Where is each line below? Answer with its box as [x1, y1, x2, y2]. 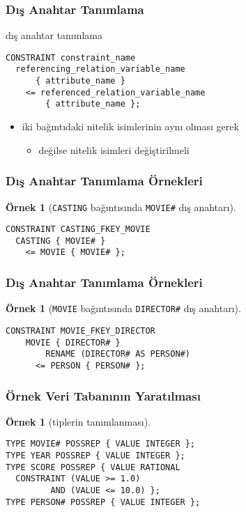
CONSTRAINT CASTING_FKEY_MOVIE [6, 224, 151, 235]
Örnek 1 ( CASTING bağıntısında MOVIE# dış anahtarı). [6, 199, 236, 214]
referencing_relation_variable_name [15, 64, 185, 75]
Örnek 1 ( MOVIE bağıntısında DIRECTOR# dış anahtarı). [6, 301, 241, 316]
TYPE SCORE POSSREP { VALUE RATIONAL [6, 462, 180, 472]
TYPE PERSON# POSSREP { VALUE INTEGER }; [6, 497, 201, 507]
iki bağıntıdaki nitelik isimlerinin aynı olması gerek [22, 119, 239, 134]
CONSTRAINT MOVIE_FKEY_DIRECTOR [6, 326, 155, 336]
